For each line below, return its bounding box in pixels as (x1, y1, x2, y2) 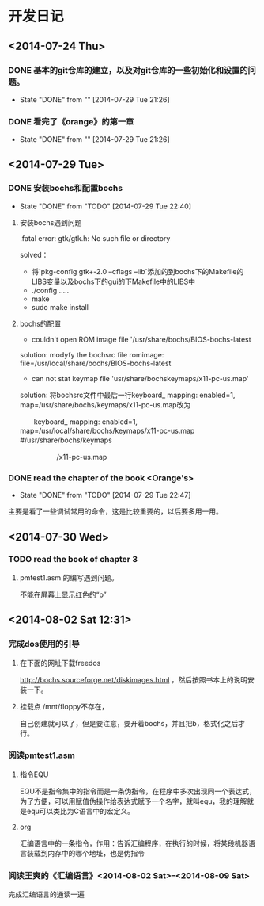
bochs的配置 (19, 319, 62, 328)
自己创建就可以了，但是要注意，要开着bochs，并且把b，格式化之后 (19, 718, 239, 728)
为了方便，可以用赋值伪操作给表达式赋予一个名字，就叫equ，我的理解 (19, 796, 247, 805)
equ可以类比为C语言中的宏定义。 (26, 806, 135, 816)
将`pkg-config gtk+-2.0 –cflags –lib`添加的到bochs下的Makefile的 (31, 266, 244, 276)
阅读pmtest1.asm (8, 750, 75, 761)
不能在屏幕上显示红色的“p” (19, 590, 107, 599)
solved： (19, 250, 49, 259)
